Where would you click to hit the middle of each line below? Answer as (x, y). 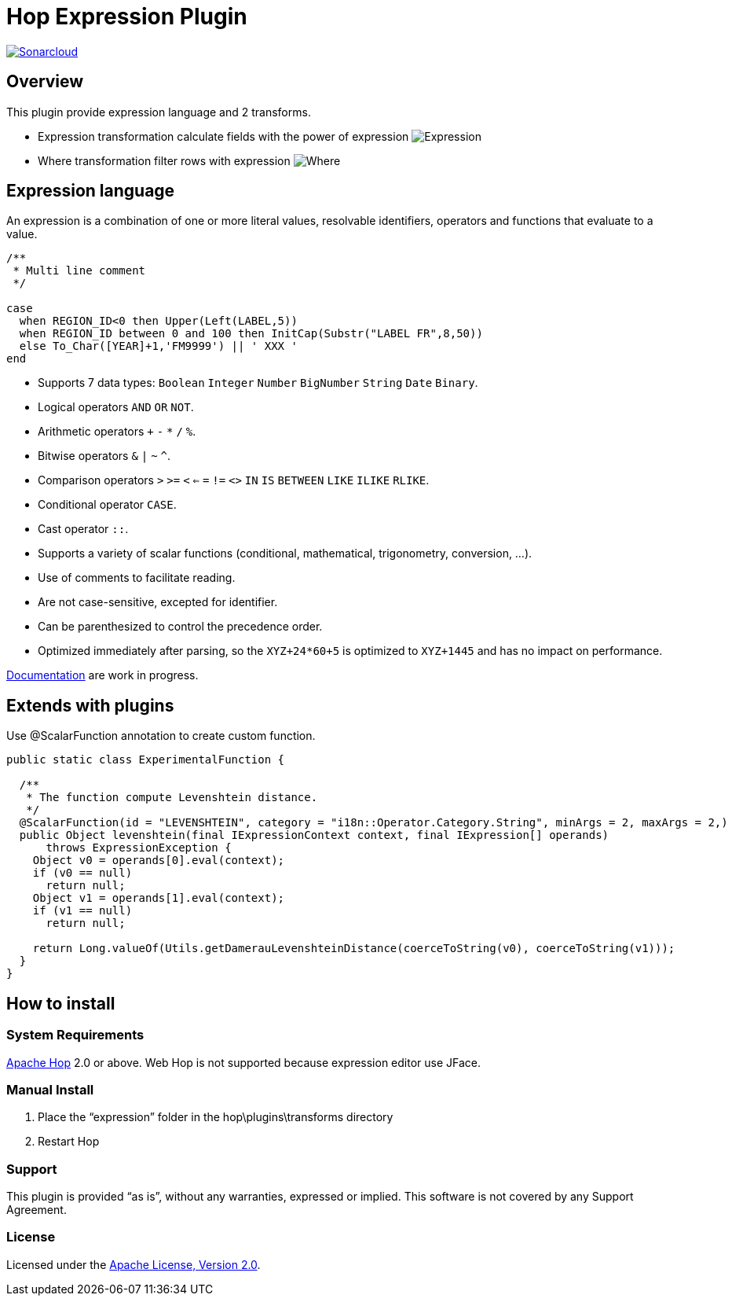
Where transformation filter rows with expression (164, 160)
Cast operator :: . (83, 529)
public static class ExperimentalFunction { (146, 760)
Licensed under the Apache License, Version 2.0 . (134, 1264)
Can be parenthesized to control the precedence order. (180, 627)
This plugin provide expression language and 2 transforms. (159, 112)
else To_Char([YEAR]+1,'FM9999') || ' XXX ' (158, 346)
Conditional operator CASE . (107, 505)
